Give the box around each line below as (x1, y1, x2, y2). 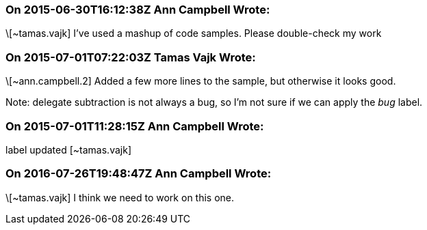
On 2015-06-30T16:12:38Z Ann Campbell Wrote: (5, 3, 270, 16)
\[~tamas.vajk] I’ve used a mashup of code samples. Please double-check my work (5, 27, 382, 40)
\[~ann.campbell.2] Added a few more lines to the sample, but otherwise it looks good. (5, 75, 396, 87)
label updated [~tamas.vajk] (5, 143, 131, 156)
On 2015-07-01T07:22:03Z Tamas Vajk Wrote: (5, 50, 256, 64)
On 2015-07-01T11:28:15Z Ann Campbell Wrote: (5, 119, 264, 133)
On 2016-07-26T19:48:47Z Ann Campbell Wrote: (5, 167, 272, 181)
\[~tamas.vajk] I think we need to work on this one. (5, 191, 235, 203)
